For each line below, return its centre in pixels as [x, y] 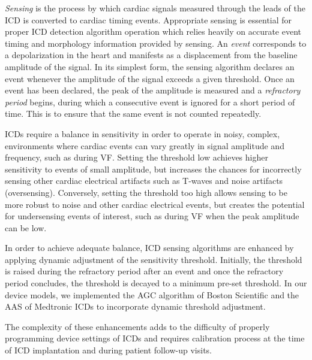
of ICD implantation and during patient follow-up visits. [109, 350]
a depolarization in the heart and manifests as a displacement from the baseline [151, 55]
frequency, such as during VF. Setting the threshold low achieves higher [136, 157]
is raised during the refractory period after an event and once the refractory [144, 271]
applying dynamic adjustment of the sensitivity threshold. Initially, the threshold [154, 259]
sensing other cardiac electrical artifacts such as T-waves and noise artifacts [144, 181]
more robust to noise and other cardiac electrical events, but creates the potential [155, 204]
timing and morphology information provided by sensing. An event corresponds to [156, 43]
